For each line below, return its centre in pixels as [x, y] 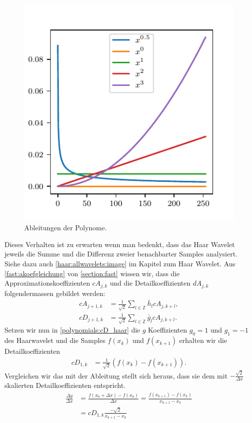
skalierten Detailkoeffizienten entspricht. [65, 385]
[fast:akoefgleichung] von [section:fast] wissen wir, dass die [92, 273]
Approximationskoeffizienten [47, 283]
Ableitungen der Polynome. [66, 228]
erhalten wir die [203, 340]
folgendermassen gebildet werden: [55, 293]
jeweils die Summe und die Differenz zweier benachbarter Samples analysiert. [121, 254]
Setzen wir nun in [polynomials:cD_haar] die [72, 330]
